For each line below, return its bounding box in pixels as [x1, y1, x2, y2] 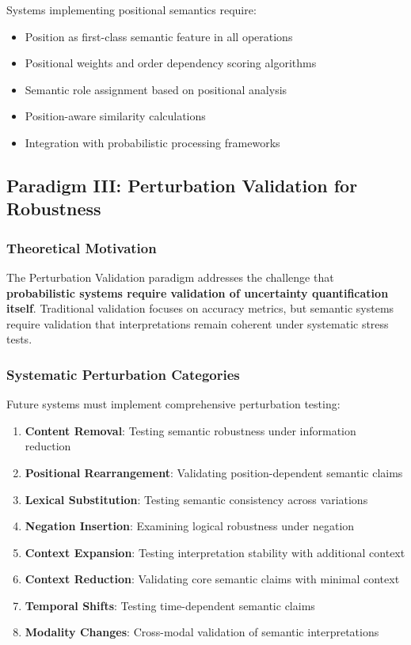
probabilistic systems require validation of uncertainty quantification [6, 284, 389, 301]
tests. [6, 331, 32, 347]
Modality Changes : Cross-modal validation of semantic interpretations [25, 624, 379, 640]
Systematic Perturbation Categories [6, 364, 240, 384]
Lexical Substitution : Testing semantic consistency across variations [25, 491, 368, 507]
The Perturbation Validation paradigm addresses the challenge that [6, 268, 334, 285]
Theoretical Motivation [6, 237, 157, 257]
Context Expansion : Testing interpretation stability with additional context [25, 544, 405, 560]
